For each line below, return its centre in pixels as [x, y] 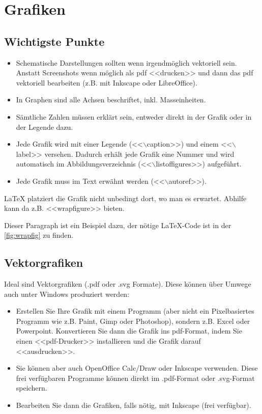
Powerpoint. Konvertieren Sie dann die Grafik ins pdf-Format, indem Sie [129, 331]
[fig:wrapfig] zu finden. [39, 235]
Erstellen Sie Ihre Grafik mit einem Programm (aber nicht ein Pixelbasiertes [135, 311]
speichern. [32, 388]
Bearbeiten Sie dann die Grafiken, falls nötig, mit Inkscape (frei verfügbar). [134, 405]
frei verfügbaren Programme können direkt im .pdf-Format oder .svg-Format [135, 378]
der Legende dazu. [45, 127]
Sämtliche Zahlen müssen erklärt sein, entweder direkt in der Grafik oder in [134, 116]
